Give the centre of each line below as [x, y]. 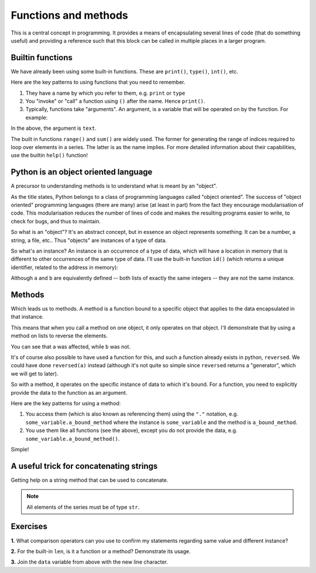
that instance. [27, 317]
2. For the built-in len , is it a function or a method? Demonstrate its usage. [101, 551]
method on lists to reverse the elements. [59, 336]
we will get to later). [35, 374]
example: [37, 118]
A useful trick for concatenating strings [84, 466]
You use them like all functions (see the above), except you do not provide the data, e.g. [131, 430]
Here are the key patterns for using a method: [66, 403]
